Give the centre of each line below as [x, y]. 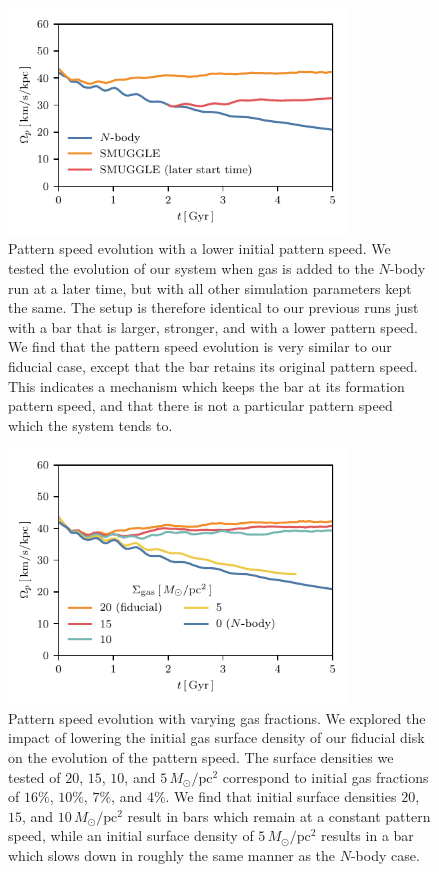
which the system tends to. [90, 424]
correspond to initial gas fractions [325, 776]
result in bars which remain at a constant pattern [279, 815]
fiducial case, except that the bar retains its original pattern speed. [213, 365]
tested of [34, 776]
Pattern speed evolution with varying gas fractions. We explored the [217, 717]
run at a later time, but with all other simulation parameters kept [210, 287]
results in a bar [367, 835]
